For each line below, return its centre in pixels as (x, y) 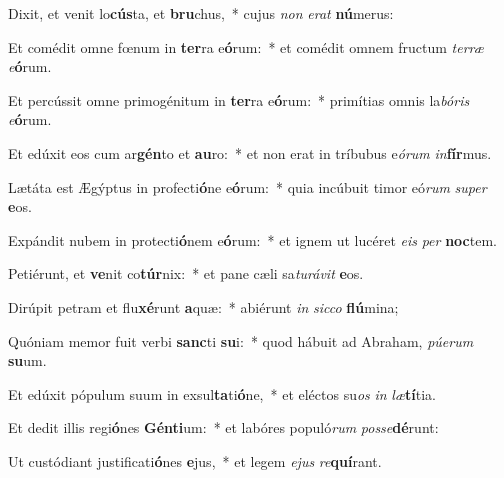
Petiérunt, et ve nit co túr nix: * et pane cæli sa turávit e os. (186, 273)
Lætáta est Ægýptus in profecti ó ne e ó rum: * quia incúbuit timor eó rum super (247, 186)
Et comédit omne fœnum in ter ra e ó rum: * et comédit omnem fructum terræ (246, 46)
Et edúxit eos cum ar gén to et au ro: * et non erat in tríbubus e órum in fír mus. (250, 152)
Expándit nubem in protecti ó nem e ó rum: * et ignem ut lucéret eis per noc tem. (252, 239)
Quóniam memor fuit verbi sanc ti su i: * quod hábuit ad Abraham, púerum (241, 340)
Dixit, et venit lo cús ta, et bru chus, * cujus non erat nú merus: (201, 13)
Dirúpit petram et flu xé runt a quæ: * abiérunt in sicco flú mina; (203, 306)
